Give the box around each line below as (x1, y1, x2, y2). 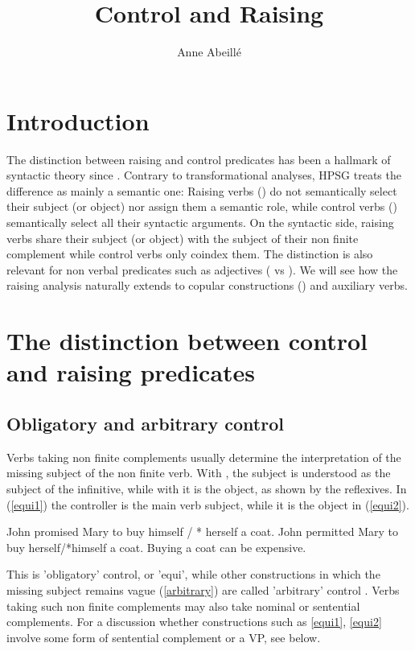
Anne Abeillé (177, 43, 241, 60)
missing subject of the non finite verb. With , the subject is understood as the (6, 464, 391, 481)
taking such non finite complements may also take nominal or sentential (6, 597, 360, 614)
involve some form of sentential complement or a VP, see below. (6, 628, 321, 645)
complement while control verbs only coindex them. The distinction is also (6, 245, 373, 262)
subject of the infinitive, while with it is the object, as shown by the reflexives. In (6, 480, 407, 496)
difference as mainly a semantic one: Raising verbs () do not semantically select (6, 182, 397, 199)
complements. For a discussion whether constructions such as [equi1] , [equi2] (6, 613, 382, 630)
